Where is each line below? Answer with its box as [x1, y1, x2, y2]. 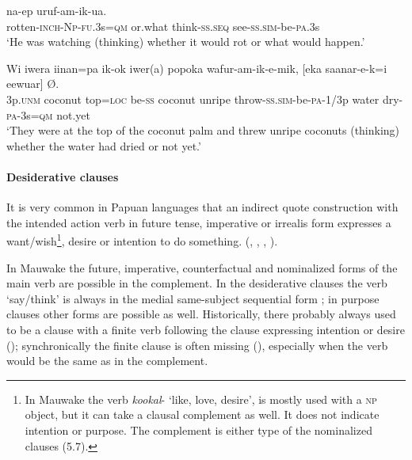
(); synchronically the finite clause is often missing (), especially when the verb [6, 336, 388, 353]
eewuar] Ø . [6, 75, 59, 92]
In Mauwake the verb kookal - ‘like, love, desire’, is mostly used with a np [25, 390, 377, 407]
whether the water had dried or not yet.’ [6, 137, 201, 154]
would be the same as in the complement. [6, 352, 208, 369]
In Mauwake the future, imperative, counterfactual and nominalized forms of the [6, 259, 398, 276]
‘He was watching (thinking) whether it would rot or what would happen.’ [6, 33, 365, 50]
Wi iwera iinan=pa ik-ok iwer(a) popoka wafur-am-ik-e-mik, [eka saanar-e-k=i [6, 59, 387, 76]
